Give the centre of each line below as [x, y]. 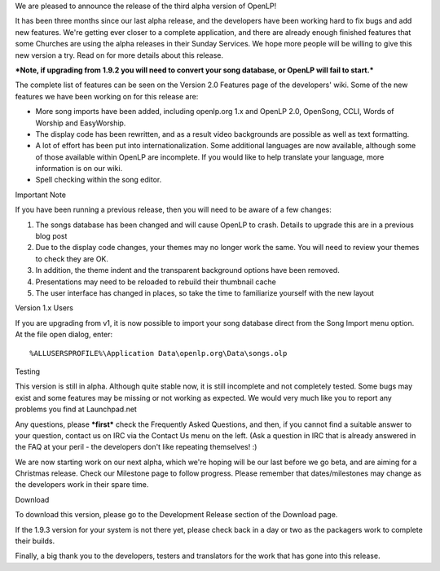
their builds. [35, 541]
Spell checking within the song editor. [99, 180]
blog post [51, 236]
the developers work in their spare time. [82, 485]
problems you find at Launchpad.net [76, 409]
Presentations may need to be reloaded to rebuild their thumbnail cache [156, 282]
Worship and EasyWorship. [81, 123]
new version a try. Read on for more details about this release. [119, 55]
